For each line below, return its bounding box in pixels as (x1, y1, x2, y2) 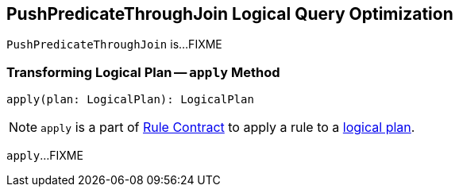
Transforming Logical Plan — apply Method (6, 64, 280, 80)
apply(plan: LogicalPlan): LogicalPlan (6, 93, 254, 106)
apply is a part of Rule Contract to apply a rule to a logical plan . (40, 119, 415, 136)
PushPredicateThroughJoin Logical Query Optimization (6, 4, 453, 24)
